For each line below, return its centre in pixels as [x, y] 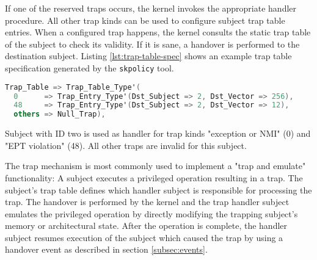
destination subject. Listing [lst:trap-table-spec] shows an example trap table [148, 56]
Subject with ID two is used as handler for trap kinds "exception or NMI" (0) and [158, 133]
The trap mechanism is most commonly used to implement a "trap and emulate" [155, 166]
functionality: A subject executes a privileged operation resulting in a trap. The [154, 177]
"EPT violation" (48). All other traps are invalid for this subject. [126, 145]
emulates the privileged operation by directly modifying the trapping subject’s [151, 213]
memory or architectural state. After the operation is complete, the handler [146, 226]
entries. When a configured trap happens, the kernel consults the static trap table [158, 32]
